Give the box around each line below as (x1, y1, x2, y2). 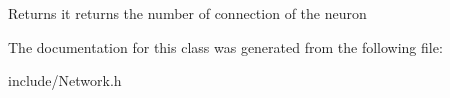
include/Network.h (8, 70, 122, 91)
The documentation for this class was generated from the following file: (8, 36, 443, 57)
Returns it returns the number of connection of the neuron (8, 3, 367, 23)
